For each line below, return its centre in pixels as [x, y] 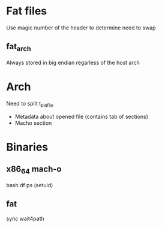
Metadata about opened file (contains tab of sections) [82, 116]
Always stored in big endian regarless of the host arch [73, 62]
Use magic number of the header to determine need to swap [81, 28]
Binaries [27, 147]
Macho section [33, 123]
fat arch [19, 47]
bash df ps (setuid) [30, 185]
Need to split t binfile [30, 104]
